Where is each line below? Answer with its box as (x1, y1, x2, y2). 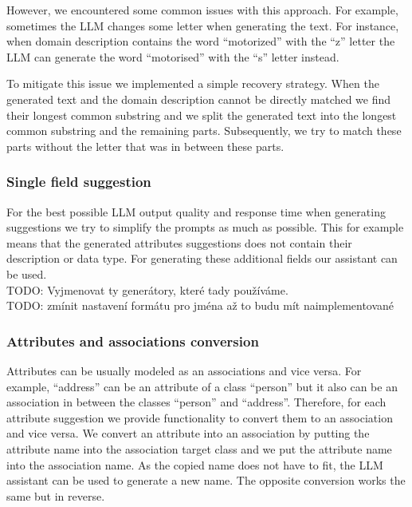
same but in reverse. (6, 487, 105, 504)
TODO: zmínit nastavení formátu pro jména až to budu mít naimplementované (6, 297, 394, 314)
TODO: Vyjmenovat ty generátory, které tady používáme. (6, 281, 288, 298)
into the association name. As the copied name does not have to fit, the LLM (6, 456, 383, 473)
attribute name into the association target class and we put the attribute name (6, 440, 392, 457)
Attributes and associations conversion (6, 331, 259, 351)
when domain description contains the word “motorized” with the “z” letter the (6, 33, 395, 50)
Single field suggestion (6, 172, 151, 192)
